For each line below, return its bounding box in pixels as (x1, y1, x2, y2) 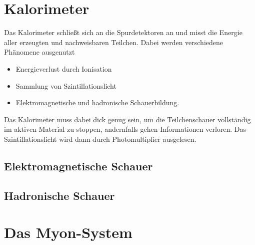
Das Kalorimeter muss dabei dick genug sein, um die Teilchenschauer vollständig (4, 114, 251, 124)
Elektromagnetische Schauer (4, 158, 153, 173)
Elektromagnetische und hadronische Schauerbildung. (15, 97, 179, 108)
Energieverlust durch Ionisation (15, 63, 112, 74)
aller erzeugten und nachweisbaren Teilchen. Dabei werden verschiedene (4, 37, 223, 47)
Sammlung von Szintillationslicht (15, 80, 116, 91)
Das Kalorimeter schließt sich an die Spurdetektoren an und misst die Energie (4, 27, 242, 38)
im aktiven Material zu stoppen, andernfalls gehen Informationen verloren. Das (4, 124, 246, 134)
